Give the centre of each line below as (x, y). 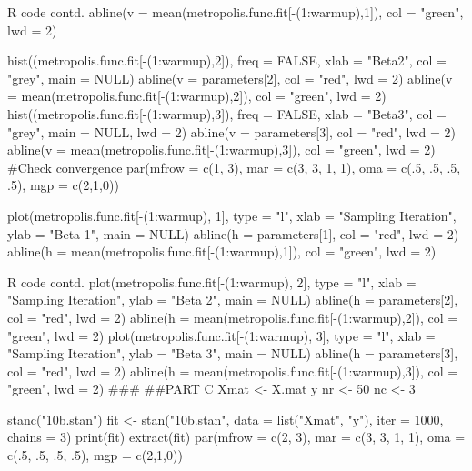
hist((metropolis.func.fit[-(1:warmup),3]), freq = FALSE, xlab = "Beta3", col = (227, 113)
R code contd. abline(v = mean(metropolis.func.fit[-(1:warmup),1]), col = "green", (236, 12)
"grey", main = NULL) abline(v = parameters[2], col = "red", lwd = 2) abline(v (230, 78)
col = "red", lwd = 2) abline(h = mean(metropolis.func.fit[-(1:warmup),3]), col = (233, 371)
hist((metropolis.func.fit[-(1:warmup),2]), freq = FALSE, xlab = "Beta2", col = (227, 60)
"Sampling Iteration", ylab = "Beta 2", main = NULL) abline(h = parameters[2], (233, 300)
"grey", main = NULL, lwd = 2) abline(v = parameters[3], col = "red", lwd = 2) (231, 131)
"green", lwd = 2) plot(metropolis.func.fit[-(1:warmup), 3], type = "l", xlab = (221, 335)
